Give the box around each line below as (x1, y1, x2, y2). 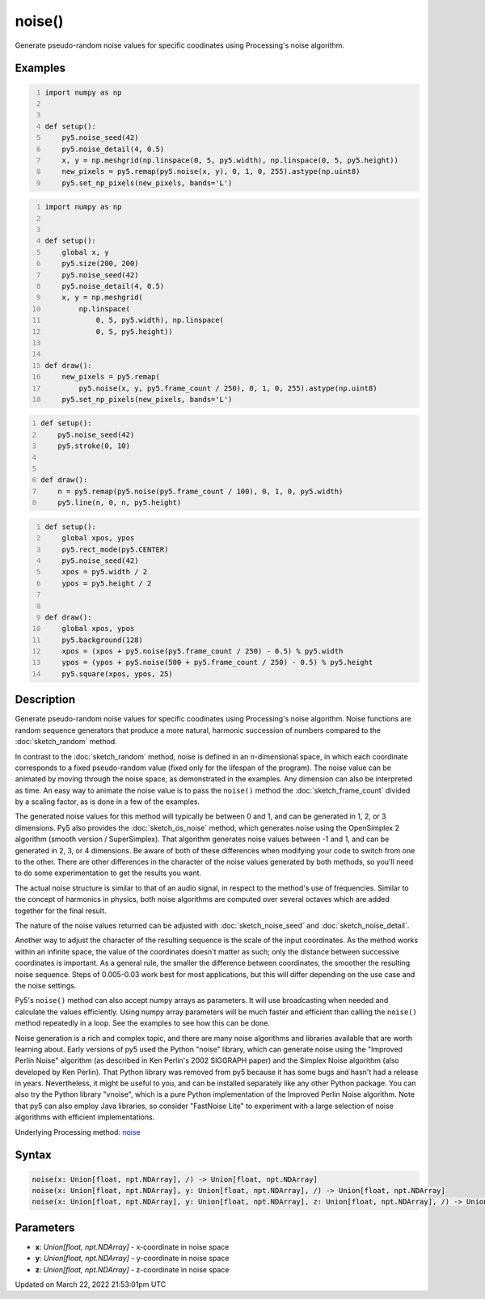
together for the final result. (15, 906, 107, 916)
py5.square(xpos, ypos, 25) (61, 669, 173, 679)
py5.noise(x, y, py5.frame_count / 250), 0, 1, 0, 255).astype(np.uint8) (78, 383, 377, 392)
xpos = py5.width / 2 (61, 567, 148, 577)
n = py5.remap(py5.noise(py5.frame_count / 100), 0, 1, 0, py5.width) (57, 486, 344, 496)
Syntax (15, 1149, 52, 1162)
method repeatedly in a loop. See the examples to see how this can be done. (15, 1018, 271, 1028)
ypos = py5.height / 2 (61, 578, 152, 588)
